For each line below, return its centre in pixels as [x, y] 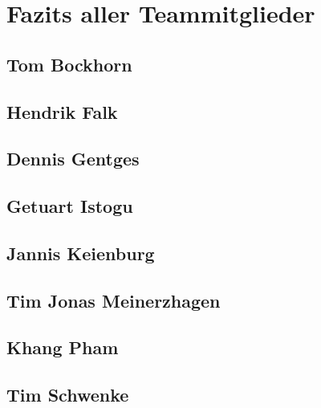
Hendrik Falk [62, 111]
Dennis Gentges [73, 159]
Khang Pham [63, 347]
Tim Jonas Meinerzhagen [114, 300]
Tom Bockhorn [69, 64]
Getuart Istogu [70, 206]
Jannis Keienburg [81, 253]
